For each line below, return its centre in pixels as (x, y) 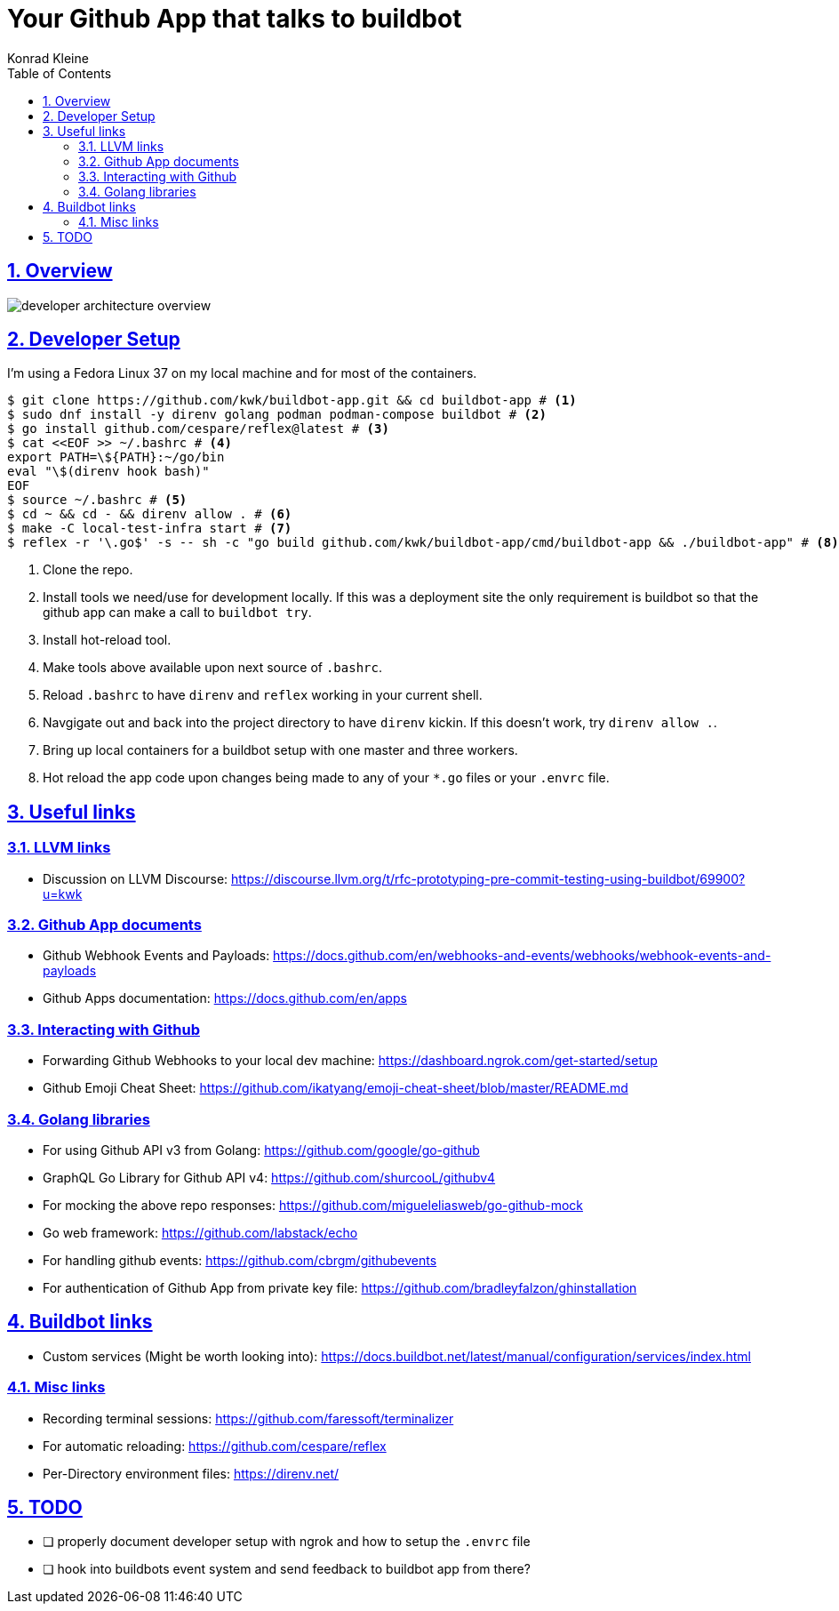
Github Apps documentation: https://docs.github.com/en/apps (225, 998)
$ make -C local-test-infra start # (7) (150, 529)
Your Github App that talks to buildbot (235, 19)
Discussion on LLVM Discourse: (136, 878)
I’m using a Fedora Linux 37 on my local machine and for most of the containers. (242, 373)
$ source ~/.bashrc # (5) (97, 500)
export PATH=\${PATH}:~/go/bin (116, 457)
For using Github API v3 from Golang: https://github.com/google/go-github (261, 1150)
